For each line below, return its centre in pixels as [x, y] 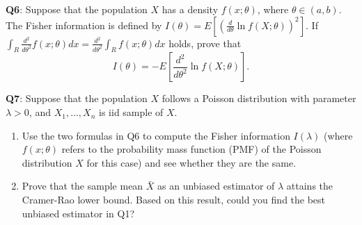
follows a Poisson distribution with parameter [259, 98]
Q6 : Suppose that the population [77, 9]
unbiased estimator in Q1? [78, 213]
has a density [190, 9]
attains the [310, 186]
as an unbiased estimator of [216, 186]
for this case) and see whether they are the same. [191, 162]
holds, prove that [205, 43]
